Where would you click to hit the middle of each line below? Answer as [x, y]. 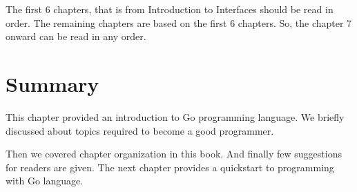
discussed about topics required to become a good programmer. [140, 130]
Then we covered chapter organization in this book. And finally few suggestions [174, 154]
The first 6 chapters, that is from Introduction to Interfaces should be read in [170, 9]
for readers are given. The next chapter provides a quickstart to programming [170, 167]
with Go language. [45, 181]
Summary [52, 83]
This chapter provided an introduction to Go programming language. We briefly [175, 116]
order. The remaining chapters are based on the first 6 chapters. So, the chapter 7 [179, 22]
